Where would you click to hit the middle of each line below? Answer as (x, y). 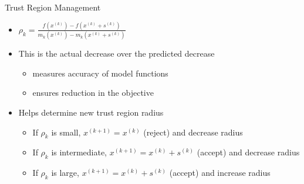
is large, (65, 173)
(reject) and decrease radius (193, 132)
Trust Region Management (53, 7)
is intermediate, (79, 152)
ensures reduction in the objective (93, 93)
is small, (66, 132)
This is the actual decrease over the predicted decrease (116, 53)
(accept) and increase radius (220, 173)
